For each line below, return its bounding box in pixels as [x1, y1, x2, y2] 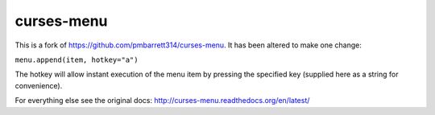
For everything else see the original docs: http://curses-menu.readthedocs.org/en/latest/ [14, 96, 310, 105]
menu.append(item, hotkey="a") [14, 55, 139, 64]
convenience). [14, 80, 63, 90]
